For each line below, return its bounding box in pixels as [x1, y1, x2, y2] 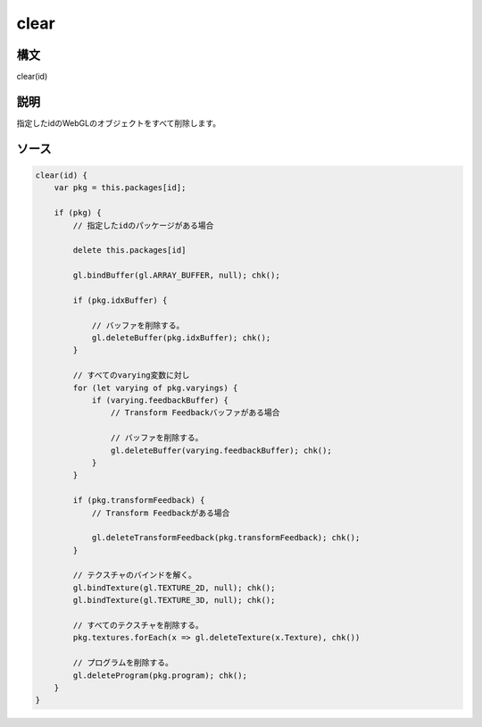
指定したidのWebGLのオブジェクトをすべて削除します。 [16, 117, 221, 129]
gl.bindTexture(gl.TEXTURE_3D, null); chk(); [72, 595, 276, 606]
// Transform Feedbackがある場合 [91, 507, 230, 518]
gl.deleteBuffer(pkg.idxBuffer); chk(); [91, 333, 271, 343]
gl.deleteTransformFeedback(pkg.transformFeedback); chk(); [91, 532, 361, 543]
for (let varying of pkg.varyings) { [72, 382, 238, 393]
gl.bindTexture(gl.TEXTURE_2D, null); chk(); [72, 582, 276, 593]
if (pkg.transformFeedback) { [72, 496, 205, 506]
